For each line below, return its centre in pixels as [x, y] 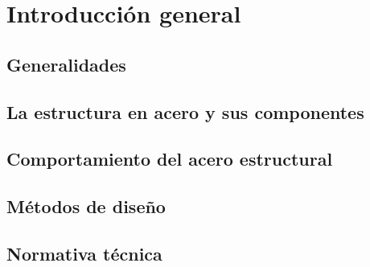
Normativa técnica [84, 253]
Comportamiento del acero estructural [170, 159]
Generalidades [66, 64]
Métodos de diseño [86, 206]
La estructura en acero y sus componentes [185, 111]
